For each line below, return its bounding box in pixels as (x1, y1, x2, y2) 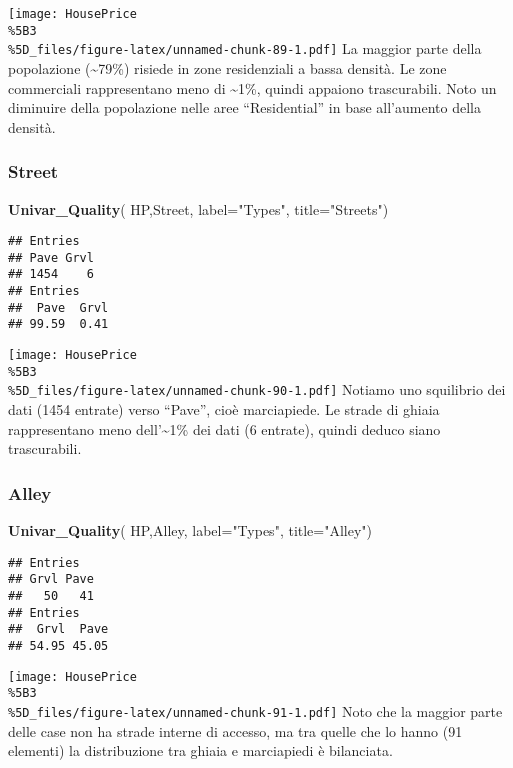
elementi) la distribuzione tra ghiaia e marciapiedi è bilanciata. (8, 740, 393, 761)
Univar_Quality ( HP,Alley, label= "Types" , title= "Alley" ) (8, 520, 373, 541)
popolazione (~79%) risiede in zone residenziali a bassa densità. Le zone (8, 57, 447, 78)
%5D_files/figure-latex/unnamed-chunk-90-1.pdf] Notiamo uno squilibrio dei (8, 379, 506, 400)
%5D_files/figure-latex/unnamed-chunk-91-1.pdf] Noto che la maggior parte (8, 700, 503, 721)
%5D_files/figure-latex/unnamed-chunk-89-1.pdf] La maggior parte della (8, 38, 482, 59)
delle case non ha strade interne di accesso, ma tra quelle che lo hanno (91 (8, 720, 463, 741)
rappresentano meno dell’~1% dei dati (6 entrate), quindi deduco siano (8, 418, 441, 439)
